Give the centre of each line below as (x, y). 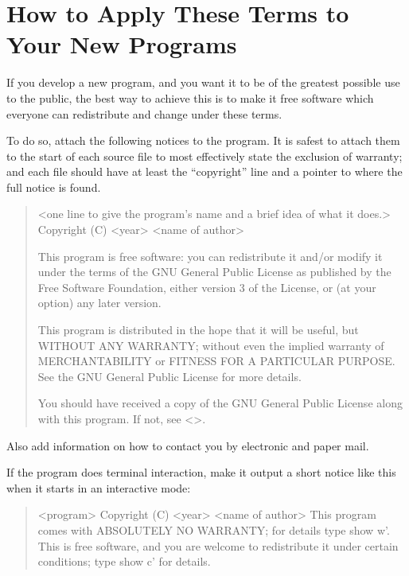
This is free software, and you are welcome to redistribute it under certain (218, 545)
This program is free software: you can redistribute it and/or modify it (210, 256)
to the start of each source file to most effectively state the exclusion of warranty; (204, 156)
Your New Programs (122, 44)
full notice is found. (54, 187)
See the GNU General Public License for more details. (169, 376)
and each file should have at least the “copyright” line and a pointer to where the (204, 171)
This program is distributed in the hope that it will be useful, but (198, 330)
